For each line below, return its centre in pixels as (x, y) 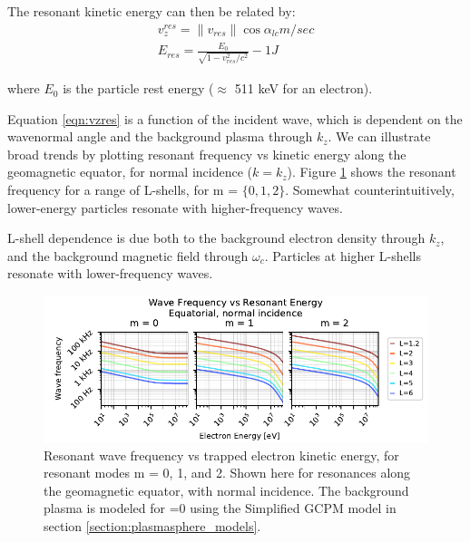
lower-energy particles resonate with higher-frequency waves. (175, 207)
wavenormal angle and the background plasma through (160, 136)
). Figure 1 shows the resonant (372, 172)
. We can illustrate (379, 136)
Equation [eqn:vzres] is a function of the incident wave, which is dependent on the (235, 118)
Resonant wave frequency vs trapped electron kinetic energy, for (221, 455)
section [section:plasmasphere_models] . (152, 525)
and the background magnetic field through (128, 255)
